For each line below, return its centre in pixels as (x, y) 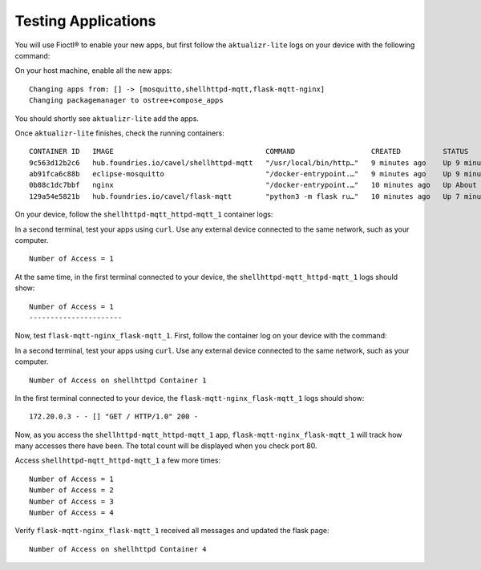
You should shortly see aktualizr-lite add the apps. (107, 118)
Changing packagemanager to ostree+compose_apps (126, 101)
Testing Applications (85, 21)
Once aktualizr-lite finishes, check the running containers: (119, 133)
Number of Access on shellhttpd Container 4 (118, 549)
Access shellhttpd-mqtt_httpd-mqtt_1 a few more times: (117, 460)
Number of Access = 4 (71, 513)
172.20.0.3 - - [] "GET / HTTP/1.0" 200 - (114, 416)
